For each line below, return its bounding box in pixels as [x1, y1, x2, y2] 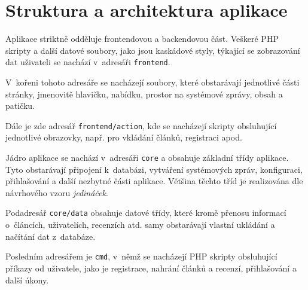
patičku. [5, 99, 35, 112]
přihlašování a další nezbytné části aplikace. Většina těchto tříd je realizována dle [5, 175, 303, 187]
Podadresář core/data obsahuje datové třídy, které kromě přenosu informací [5, 206, 286, 219]
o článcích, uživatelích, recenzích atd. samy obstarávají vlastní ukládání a [5, 218, 275, 231]
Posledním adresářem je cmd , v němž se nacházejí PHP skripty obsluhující [5, 250, 277, 262]
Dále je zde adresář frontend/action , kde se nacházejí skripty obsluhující [5, 119, 277, 132]
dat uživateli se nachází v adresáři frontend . [5, 56, 170, 68]
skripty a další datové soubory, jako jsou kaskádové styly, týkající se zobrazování [5, 44, 300, 56]
